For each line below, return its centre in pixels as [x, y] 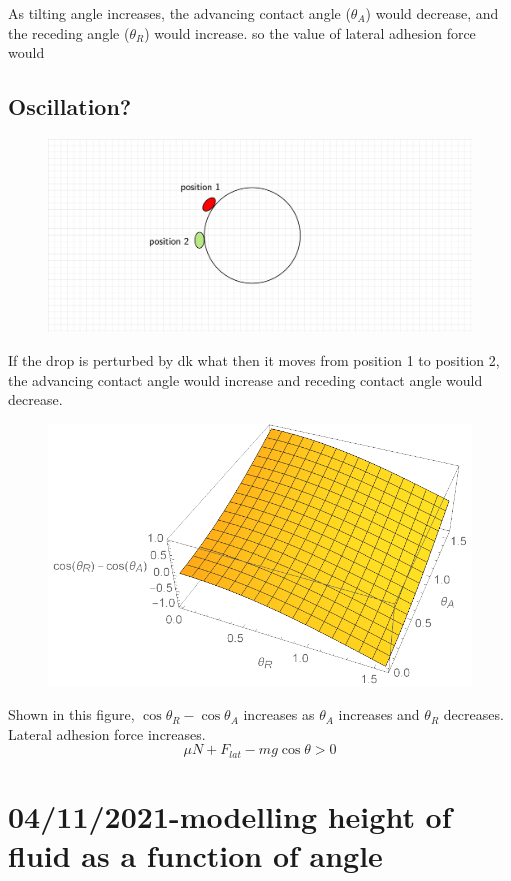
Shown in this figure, [71, 714]
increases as [279, 714]
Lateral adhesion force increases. [107, 733]
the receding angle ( [69, 32]
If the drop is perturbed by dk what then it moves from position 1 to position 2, [254, 359]
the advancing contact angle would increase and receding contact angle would [245, 379]
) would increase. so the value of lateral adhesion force [310, 32]
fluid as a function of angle [195, 855]
